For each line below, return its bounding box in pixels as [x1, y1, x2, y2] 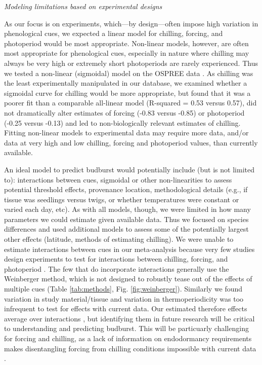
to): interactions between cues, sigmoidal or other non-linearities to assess [4, 174, 232, 185]
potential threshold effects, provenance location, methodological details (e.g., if [4, 184, 248, 195]
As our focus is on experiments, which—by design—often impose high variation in [4, 18, 258, 28]
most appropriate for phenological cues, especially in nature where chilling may [4, 48, 249, 58]
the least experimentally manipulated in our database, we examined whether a [4, 78, 247, 88]
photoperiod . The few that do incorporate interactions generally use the [4, 263, 229, 274]
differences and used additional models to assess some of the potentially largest [4, 224, 249, 234]
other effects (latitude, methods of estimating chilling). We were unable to [4, 234, 234, 244]
